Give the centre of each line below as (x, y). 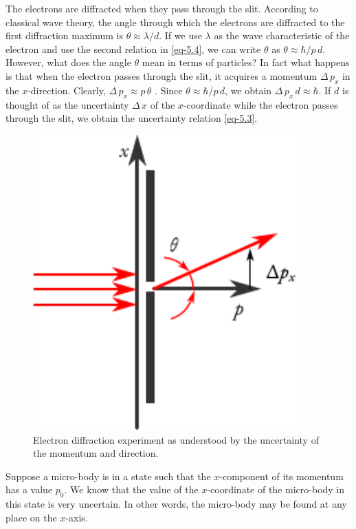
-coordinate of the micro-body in (276, 489)
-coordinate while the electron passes (260, 104)
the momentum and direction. (96, 453)
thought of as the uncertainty (67, 104)
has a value (29, 489)
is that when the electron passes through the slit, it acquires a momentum (162, 75)
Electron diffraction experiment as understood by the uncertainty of (176, 439)
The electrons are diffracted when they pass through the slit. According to (162, 8)
